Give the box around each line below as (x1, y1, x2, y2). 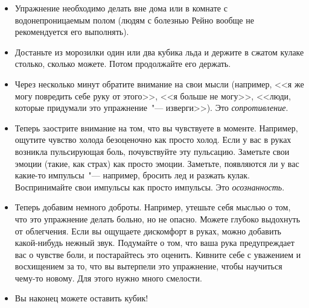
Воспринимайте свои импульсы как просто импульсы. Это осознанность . (14, 180, 285, 193)
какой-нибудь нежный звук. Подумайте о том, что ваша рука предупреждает (14, 236, 295, 249)
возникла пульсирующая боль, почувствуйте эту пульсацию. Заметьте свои (14, 145, 290, 157)
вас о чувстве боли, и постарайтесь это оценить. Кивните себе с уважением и (14, 248, 301, 260)
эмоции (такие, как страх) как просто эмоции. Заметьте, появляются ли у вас (14, 157, 299, 169)
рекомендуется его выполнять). (14, 25, 129, 38)
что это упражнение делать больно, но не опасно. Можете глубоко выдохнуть (14, 212, 301, 225)
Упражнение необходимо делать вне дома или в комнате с (14, 2, 228, 14)
